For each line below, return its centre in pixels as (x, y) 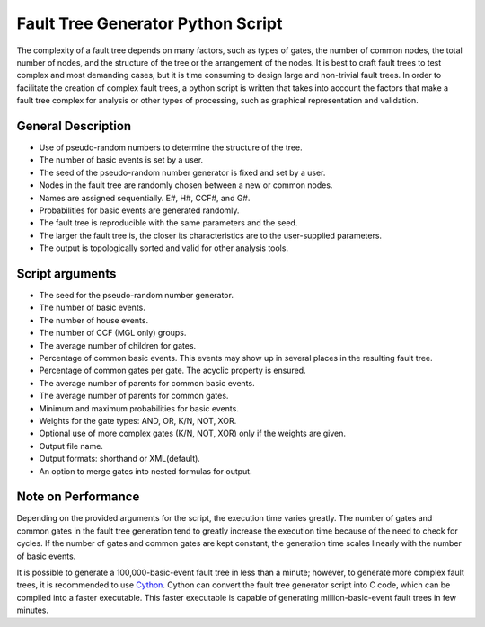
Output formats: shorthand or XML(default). (120, 459)
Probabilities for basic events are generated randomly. (139, 210)
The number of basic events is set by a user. (121, 160)
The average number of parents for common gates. (134, 396)
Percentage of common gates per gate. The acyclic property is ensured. (172, 371)
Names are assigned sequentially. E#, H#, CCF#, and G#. (145, 198)
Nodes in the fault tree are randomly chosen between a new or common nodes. (186, 185)
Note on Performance (78, 497)
